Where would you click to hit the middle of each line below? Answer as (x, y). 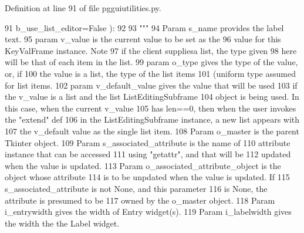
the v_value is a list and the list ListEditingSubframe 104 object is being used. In (152, 97)
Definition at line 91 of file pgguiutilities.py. (83, 8)
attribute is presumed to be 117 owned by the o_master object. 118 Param (140, 200)
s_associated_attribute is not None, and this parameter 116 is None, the (136, 188)
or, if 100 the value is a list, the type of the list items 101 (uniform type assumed (150, 73)
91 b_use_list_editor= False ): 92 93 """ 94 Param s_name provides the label (144, 27)
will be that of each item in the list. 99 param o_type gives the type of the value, (151, 62)
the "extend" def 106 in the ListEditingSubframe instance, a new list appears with (152, 119)
